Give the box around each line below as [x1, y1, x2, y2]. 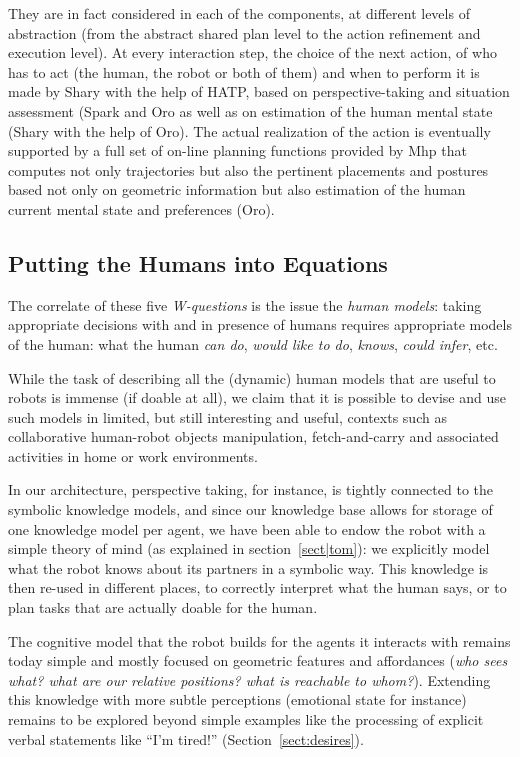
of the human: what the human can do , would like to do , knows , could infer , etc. [8, 333, 498, 354]
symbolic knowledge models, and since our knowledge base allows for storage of [8, 499, 493, 520]
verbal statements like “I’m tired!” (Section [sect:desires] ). [8, 728, 364, 749]
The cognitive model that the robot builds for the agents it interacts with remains [8, 630, 511, 651]
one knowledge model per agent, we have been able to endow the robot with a [8, 518, 486, 539]
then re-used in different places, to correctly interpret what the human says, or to [8, 577, 507, 598]
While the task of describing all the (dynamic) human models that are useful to [8, 367, 496, 388]
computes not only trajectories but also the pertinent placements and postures [8, 159, 489, 180]
